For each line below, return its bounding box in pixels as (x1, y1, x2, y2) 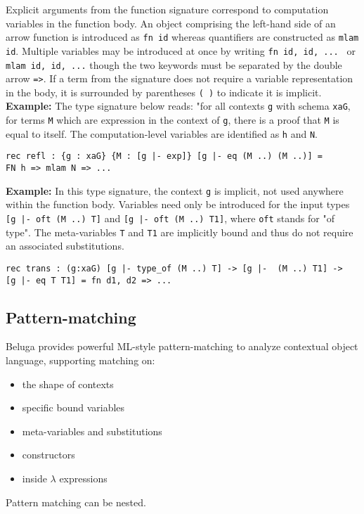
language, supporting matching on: (6, 353, 155, 368)
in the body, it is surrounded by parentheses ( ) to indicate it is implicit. (6, 84, 322, 99)
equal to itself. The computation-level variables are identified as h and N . (6, 126, 318, 141)
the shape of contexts (22, 376, 114, 391)
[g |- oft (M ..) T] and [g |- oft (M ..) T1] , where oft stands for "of (6, 211, 334, 225)
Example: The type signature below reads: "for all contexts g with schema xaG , (6, 98, 351, 113)
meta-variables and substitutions (22, 423, 162, 438)
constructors (22, 447, 75, 462)
